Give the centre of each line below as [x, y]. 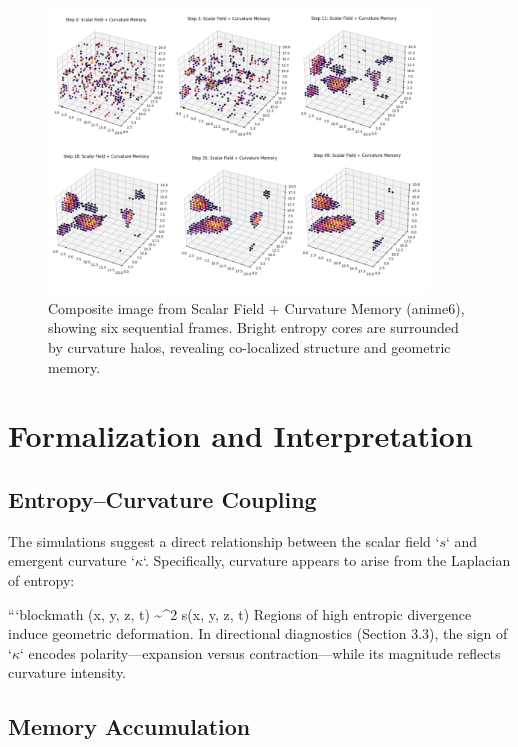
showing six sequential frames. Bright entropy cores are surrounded [253, 327]
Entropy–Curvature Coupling [162, 498]
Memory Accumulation [129, 726]
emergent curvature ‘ [71, 560]
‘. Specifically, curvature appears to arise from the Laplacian [326, 560]
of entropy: [41, 579]
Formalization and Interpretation [240, 435]
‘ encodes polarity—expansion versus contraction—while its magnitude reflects [260, 652]
